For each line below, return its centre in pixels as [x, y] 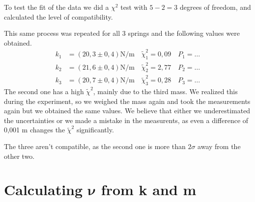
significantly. [95, 130]
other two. [19, 156]
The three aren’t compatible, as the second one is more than [95, 146]
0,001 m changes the [35, 130]
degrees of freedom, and [215, 7]
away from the [219, 146]
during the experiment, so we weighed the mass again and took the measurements [127, 101]
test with [134, 7]
